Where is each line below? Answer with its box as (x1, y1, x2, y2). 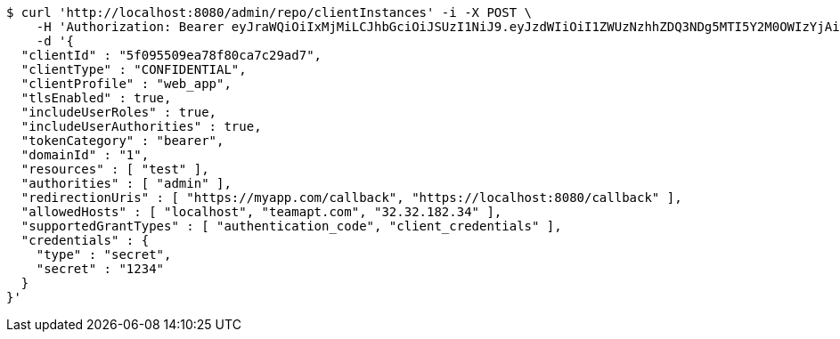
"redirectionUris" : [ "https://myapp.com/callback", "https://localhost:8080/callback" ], (20, 190, 682, 205)
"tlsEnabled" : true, (20, 91, 172, 105)
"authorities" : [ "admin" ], (20, 176, 232, 190)
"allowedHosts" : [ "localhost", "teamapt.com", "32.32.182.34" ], (20, 205, 502, 219)
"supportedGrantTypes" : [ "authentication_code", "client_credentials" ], (20, 219, 562, 233)
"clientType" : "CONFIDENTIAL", (20, 62, 247, 77)
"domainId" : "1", (20, 148, 150, 162)
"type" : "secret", (36, 247, 172, 262)
